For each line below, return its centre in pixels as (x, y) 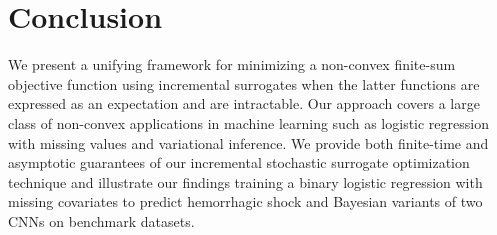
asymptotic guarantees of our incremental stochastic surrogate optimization (239, 162)
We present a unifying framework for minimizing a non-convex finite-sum (232, 64)
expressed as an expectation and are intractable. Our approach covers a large (244, 103)
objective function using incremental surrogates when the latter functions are (244, 83)
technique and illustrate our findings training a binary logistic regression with (245, 181)
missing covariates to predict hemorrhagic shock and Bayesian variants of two (245, 201)
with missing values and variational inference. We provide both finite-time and (248, 142)
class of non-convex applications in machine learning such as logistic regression (248, 122)
